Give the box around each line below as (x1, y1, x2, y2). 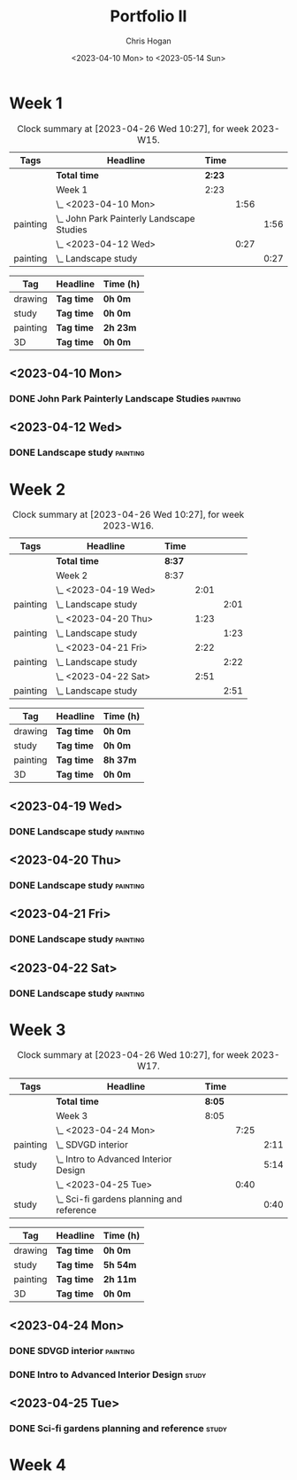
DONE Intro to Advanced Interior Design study (9, 1368, 207, 1381)
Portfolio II (110, 6, 187, 27)
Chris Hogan (125, 35, 172, 46)
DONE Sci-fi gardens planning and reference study (9, 1421, 228, 1434)
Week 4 (9, 1455, 66, 1476)
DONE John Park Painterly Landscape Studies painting (9, 393, 241, 404)
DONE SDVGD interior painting (9, 1344, 135, 1357)
